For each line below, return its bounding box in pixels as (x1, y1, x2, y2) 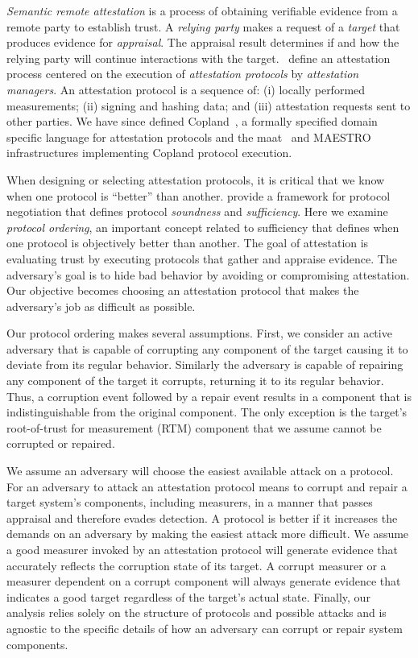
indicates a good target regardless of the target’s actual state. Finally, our (6, 588, 370, 605)
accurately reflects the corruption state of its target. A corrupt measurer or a (6, 557, 387, 573)
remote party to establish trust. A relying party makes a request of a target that (6, 18, 400, 35)
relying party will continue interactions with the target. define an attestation (6, 49, 391, 66)
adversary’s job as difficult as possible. (6, 297, 196, 314)
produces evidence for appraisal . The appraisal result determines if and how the (6, 34, 399, 51)
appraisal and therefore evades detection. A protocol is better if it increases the (6, 509, 398, 526)
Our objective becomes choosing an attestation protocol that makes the (6, 282, 359, 299)
